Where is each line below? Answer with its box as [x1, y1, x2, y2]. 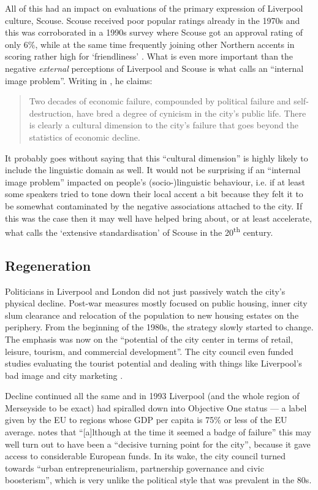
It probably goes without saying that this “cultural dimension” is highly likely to [5, 151, 308, 164]
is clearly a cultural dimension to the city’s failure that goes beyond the [29, 119, 298, 131]
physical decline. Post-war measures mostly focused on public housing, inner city [5, 297, 308, 309]
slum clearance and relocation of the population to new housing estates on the [5, 308, 299, 321]
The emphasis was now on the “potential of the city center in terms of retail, [5, 332, 293, 345]
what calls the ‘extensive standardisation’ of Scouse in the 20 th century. [5, 224, 273, 238]
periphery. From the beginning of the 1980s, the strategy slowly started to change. [5, 321, 314, 333]
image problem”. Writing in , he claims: [5, 74, 153, 87]
